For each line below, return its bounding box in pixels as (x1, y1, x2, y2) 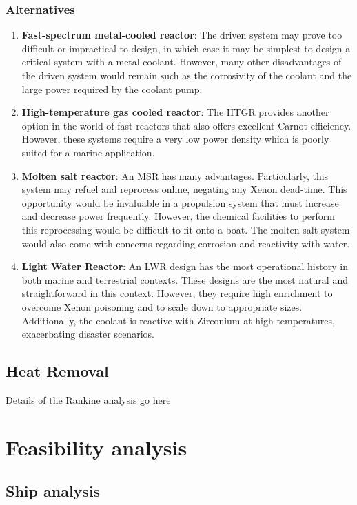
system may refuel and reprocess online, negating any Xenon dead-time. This (21, 182, 347, 196)
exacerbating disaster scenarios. (21, 327, 154, 341)
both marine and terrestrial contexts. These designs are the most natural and (21, 272, 348, 287)
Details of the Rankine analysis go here (6, 392, 171, 406)
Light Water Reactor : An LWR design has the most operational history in (21, 259, 348, 274)
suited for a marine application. (21, 145, 155, 159)
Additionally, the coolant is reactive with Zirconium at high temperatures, (21, 313, 335, 327)
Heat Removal (6, 360, 109, 382)
